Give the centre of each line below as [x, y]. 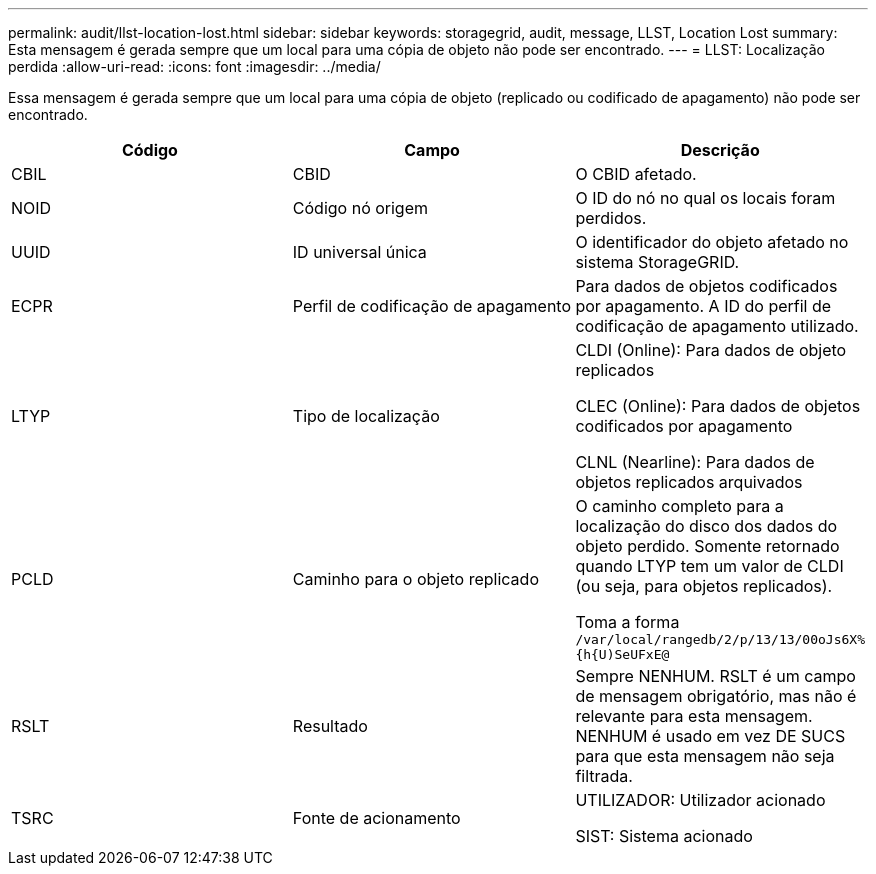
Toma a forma [627, 622]
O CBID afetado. [636, 174]
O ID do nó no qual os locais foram [705, 198]
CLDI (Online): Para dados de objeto [711, 350]
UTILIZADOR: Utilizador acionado [700, 800]
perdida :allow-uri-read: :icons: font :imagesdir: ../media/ [194, 66]
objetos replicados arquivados [689, 482]
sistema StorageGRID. [657, 262]
